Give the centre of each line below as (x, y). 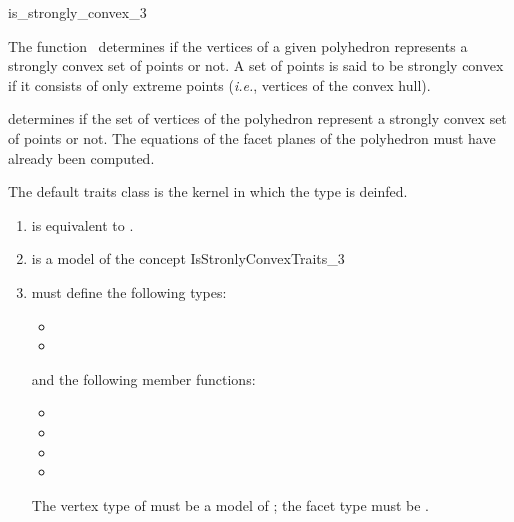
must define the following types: (129, 291)
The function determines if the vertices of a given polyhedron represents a (238, 45)
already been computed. (81, 157)
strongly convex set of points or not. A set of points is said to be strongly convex (256, 65)
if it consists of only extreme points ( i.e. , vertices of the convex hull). (219, 84)
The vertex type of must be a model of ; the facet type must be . (230, 504)
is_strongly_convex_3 (77, 12)
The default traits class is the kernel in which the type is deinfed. (208, 191)
